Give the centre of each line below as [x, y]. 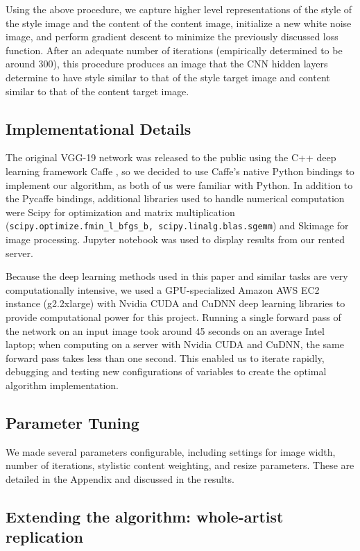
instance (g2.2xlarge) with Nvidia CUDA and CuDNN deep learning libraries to [175, 303]
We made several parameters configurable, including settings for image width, [171, 451]
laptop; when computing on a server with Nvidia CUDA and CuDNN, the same [175, 344]
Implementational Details [98, 128]
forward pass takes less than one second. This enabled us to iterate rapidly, [165, 357]
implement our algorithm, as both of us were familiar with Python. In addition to [179, 184]
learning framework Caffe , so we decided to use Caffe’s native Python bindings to [180, 171]
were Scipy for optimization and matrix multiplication [120, 212]
